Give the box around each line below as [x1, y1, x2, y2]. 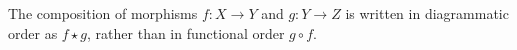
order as [8, 22, 58, 43]
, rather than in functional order [87, 22, 285, 43]
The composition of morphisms [8, 3, 198, 23]
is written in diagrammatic [345, 3, 509, 23]
